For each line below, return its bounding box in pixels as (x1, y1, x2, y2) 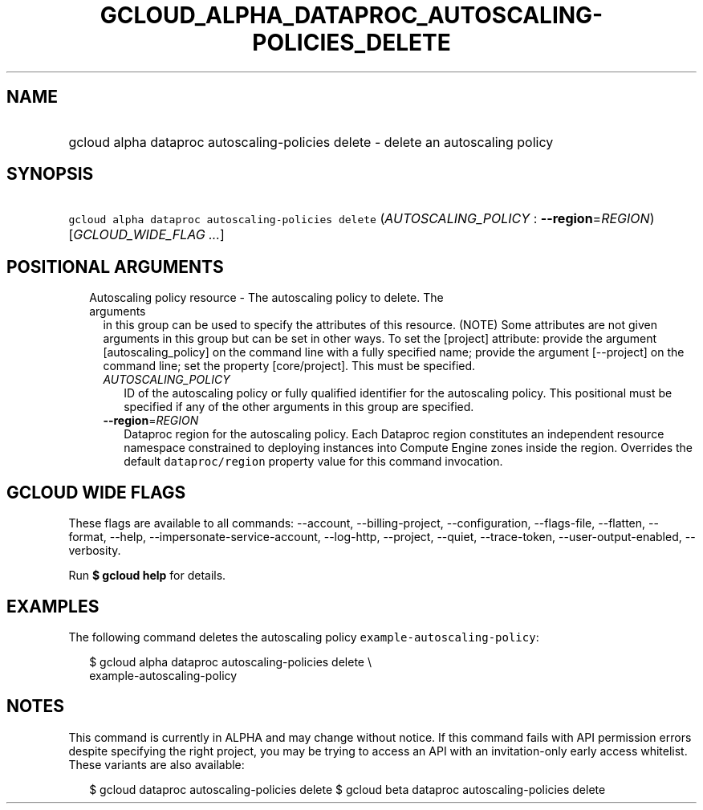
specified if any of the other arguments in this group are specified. (124, 400, 474, 414)
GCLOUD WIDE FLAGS (6, 482, 186, 503)
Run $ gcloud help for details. (68, 568, 226, 583)
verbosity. (68, 543, 121, 558)
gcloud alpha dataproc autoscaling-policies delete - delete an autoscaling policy (68, 133, 554, 150)
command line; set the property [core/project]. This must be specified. (103, 359, 476, 373)
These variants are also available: (68, 757, 245, 771)
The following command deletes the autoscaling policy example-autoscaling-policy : (68, 629, 539, 644)
